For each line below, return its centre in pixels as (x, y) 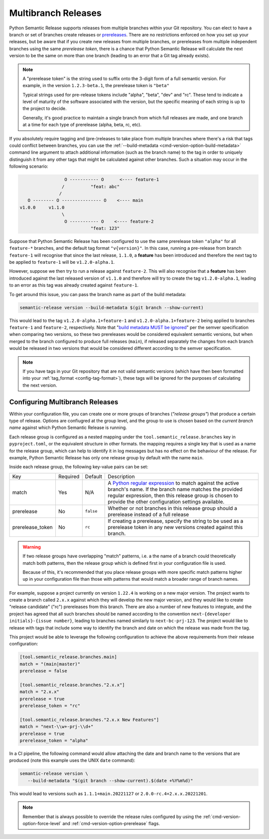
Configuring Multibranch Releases (64, 402)
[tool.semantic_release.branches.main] (68, 657)
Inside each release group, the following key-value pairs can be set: (79, 467)
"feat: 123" (105, 228)
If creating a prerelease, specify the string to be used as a (176, 521)
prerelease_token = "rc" (50, 706)
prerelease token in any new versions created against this (175, 527)
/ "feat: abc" (90, 186)
